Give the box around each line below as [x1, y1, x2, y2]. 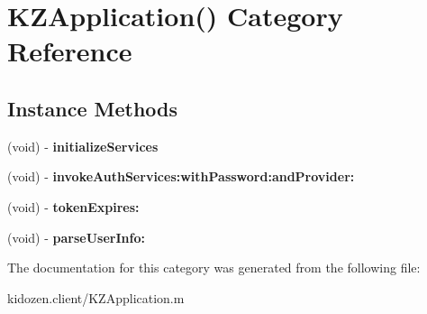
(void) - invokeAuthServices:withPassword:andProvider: [7, 167, 355, 186]
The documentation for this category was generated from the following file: [7, 258, 421, 277]
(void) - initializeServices [7, 136, 159, 155]
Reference [7, 32, 132, 69]
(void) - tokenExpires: [7, 197, 140, 216]
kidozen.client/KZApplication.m [7, 288, 185, 307]
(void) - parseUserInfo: [7, 227, 145, 246]
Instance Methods [7, 94, 177, 122]
